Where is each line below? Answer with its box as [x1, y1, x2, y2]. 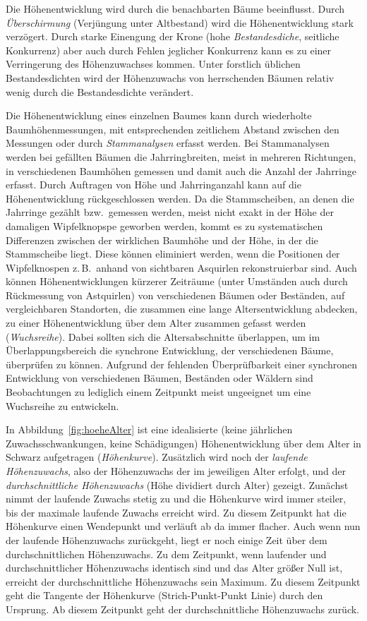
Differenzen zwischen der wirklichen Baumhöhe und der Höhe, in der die [6, 232, 318, 247]
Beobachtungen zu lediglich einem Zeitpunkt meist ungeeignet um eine [6, 385, 311, 399]
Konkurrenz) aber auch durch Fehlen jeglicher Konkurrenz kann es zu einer [6, 42, 332, 57]
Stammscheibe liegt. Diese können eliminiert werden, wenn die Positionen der [6, 246, 340, 261]
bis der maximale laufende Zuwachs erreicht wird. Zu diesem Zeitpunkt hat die [6, 505, 347, 519]
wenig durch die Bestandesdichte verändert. [6, 84, 194, 99]
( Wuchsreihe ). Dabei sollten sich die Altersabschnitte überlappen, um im [6, 329, 320, 344]
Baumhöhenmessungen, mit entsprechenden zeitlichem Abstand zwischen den [6, 121, 339, 136]
